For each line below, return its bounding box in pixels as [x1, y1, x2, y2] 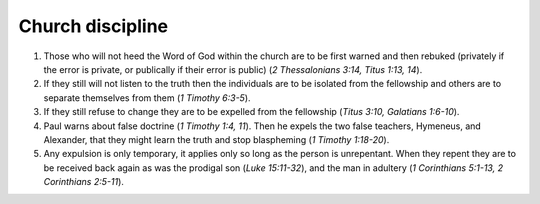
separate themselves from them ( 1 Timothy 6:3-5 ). [43, 91, 251, 104]
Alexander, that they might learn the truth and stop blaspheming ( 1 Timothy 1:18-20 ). [43, 133, 390, 145]
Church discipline [18, 15, 169, 37]
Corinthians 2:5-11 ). [43, 176, 125, 188]
